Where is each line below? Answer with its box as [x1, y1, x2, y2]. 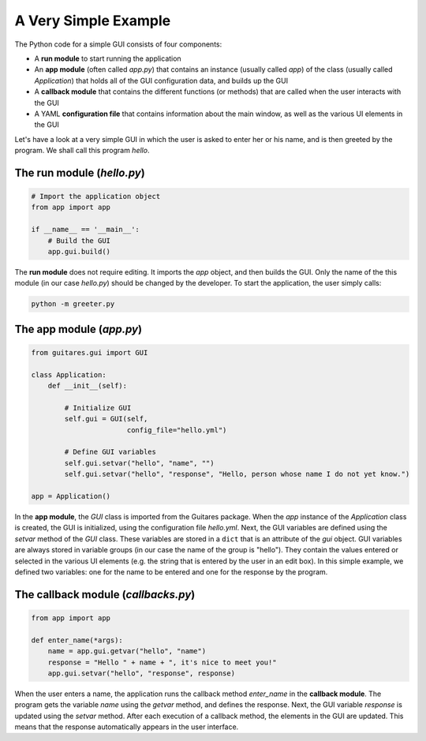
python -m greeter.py [31, 300, 115, 309]
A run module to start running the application [34, 54, 181, 63]
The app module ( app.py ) [14, 322, 142, 335]
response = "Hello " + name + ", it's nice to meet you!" [47, 657, 277, 667]
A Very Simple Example [14, 12, 171, 29]
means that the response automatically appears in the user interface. [14, 722, 239, 732]
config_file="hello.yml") [126, 425, 227, 434]
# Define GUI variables [64, 447, 157, 457]
